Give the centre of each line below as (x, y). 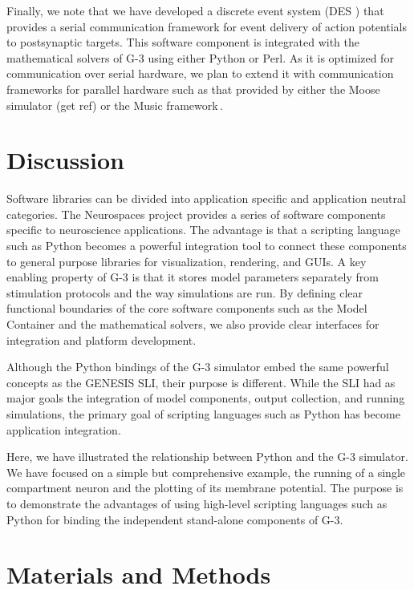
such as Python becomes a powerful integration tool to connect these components (207, 246)
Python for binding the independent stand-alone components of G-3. (175, 519)
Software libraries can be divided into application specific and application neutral (206, 198)
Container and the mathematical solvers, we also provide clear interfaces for (193, 324)
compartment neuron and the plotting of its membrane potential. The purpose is (205, 488)
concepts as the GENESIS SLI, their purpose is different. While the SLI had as (201, 382)
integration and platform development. (101, 339)
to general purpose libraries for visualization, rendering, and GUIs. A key (187, 261)
